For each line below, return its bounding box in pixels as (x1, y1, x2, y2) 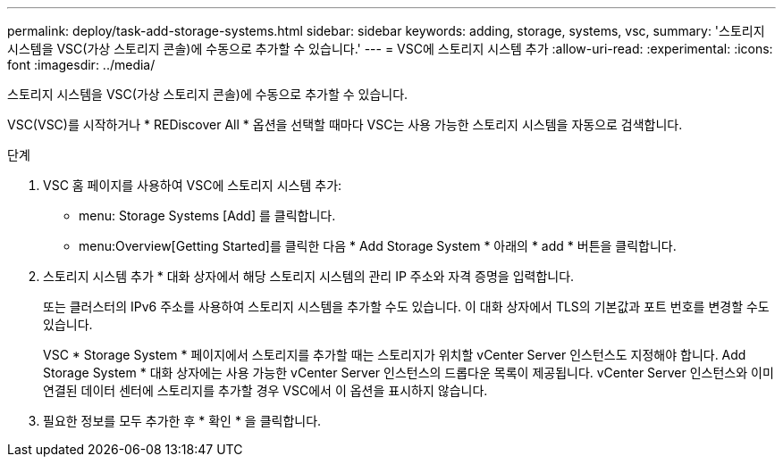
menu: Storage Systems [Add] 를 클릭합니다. (79, 208, 336, 223)
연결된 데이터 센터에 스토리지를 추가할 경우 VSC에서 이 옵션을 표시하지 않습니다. (43, 383, 488, 398)
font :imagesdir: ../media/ (7, 57, 156, 72)
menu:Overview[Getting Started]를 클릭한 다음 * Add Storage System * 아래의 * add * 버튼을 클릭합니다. (79, 238, 677, 253)
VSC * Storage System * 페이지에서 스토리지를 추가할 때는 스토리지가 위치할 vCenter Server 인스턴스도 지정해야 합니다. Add (43, 347, 746, 362)
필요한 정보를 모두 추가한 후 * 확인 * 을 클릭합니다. (43, 413, 322, 428)
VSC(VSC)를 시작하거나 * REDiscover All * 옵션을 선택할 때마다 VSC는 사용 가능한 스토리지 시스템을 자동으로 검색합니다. (7, 117, 683, 132)
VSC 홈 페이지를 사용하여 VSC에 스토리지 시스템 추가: (43, 178, 342, 193)
